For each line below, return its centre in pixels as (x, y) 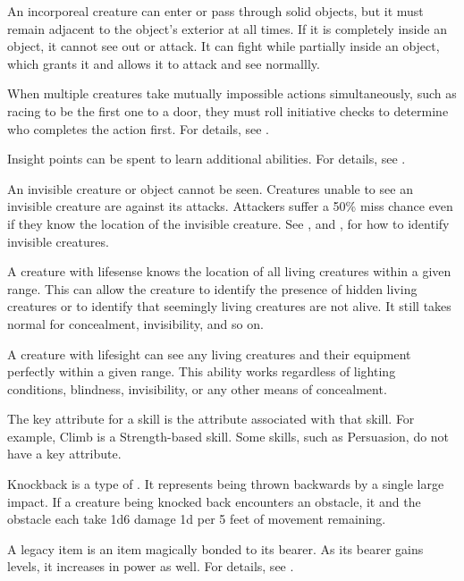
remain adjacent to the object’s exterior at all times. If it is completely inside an (227, 28)
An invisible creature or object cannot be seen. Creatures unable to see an (210, 188)
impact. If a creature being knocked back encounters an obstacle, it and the (214, 501)
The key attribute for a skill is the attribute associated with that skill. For (211, 419)
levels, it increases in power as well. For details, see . (151, 566)
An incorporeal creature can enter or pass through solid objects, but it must (215, 11)
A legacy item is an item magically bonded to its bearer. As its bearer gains (215, 548)
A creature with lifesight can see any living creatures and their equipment (209, 354)
